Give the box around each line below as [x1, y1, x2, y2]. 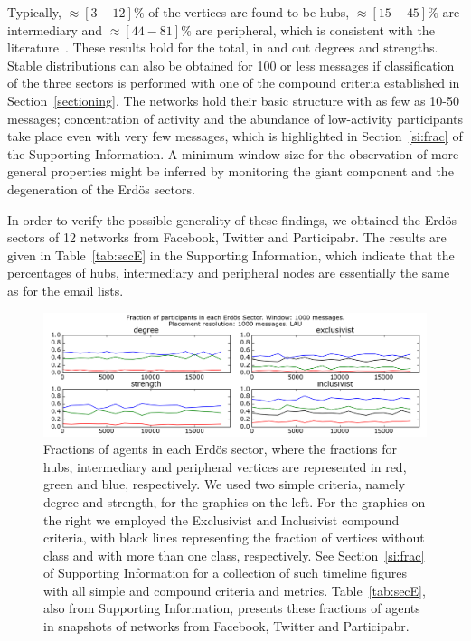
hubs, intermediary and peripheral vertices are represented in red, [43, 457, 407, 476]
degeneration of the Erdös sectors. [7, 179, 195, 198]
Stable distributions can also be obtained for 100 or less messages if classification [7, 55, 455, 74]
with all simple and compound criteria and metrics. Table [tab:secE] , [43, 580, 426, 599]
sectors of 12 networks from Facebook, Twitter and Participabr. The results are [7, 228, 447, 247]
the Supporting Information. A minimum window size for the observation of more [7, 144, 459, 163]
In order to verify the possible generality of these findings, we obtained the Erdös [7, 210, 457, 229]
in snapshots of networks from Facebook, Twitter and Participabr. [43, 617, 410, 636]
